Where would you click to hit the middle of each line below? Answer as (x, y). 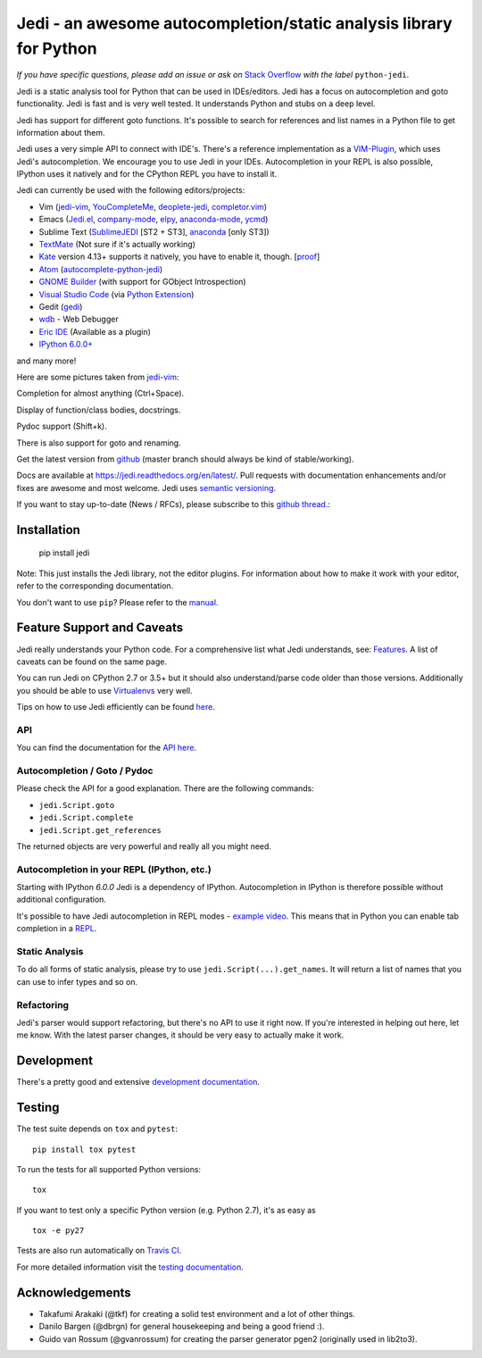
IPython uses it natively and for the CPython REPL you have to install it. (147, 174)
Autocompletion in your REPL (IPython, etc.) (114, 869)
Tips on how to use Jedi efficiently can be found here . (116, 707)
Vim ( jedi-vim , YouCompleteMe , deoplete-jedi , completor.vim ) (153, 206)
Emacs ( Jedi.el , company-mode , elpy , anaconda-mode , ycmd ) (154, 220)
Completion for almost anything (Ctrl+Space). (100, 394)
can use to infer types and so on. (77, 981)
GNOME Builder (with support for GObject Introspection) (142, 282)
